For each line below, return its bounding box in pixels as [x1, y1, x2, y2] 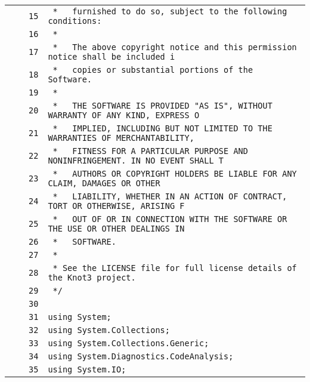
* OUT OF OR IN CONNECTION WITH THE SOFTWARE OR [52, 214, 287, 224]
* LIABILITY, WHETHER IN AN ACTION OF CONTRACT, [52, 192, 287, 201]
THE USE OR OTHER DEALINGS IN [48, 224, 185, 233]
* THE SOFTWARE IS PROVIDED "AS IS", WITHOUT [52, 101, 272, 110]
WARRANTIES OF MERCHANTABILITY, [48, 133, 194, 143]
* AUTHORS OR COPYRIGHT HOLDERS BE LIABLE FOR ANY [52, 169, 297, 178]
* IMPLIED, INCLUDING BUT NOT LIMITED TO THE [52, 124, 272, 133]
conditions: [48, 16, 102, 26]
